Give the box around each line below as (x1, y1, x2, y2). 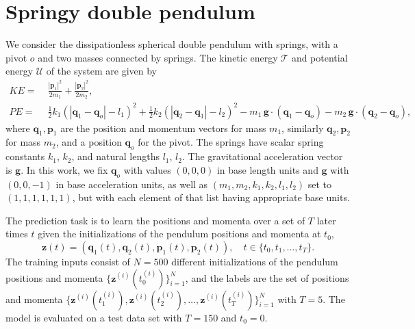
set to (307, 176, 332, 191)
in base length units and (216, 162, 318, 176)
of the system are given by (46, 64, 158, 78)
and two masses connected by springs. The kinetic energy (38, 50, 278, 64)
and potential (291, 50, 348, 64)
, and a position (55, 135, 122, 149)
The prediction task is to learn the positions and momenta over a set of (5, 213, 305, 227)
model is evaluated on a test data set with (5, 310, 182, 324)
